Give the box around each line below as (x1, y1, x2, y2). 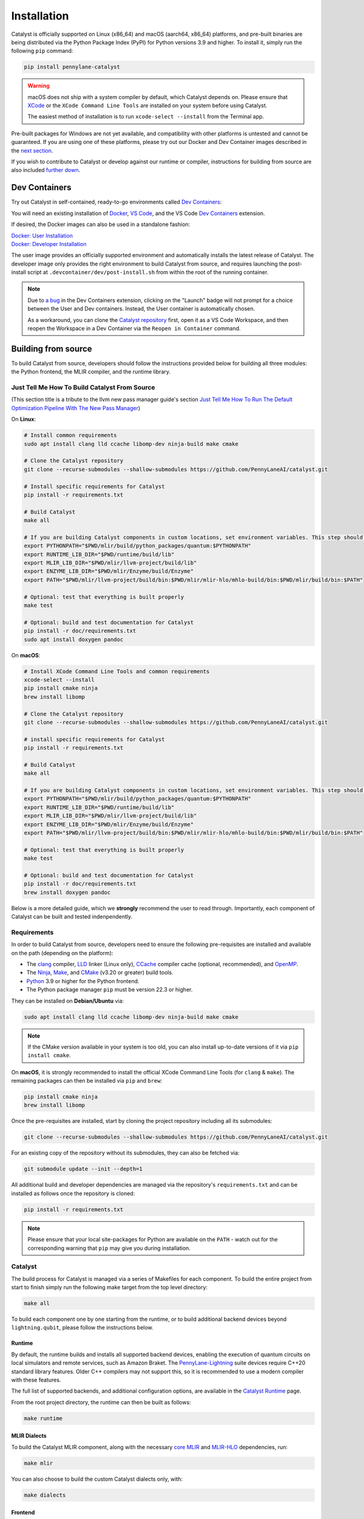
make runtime (24, 1414, 63, 1422)
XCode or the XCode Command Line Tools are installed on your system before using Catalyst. (27, 102, 268, 109)
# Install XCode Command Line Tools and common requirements (24, 668, 210, 674)
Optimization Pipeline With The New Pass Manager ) (11, 404, 141, 411)
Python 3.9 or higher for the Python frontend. (26, 977, 140, 984)
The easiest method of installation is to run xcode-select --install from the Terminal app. (27, 113, 265, 120)
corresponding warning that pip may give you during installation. (27, 1244, 191, 1252)
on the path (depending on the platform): (11, 949, 113, 956)
